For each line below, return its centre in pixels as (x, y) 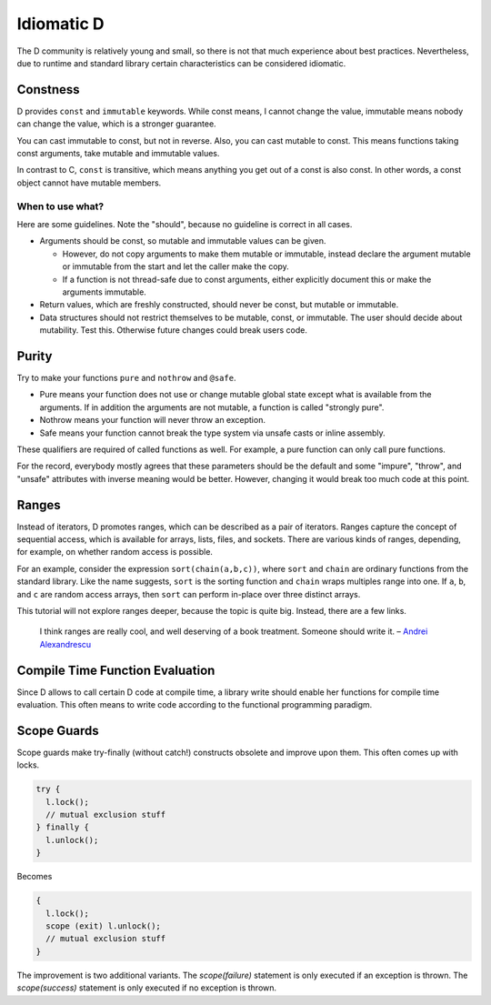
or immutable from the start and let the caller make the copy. (176, 266)
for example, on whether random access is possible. (115, 552)
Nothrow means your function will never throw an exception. (152, 420)
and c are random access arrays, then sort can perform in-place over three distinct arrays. (189, 594)
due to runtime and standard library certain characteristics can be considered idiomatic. (181, 63)
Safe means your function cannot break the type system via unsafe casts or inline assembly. (212, 433)
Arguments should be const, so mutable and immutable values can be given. (183, 241)
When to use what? (60, 206)
